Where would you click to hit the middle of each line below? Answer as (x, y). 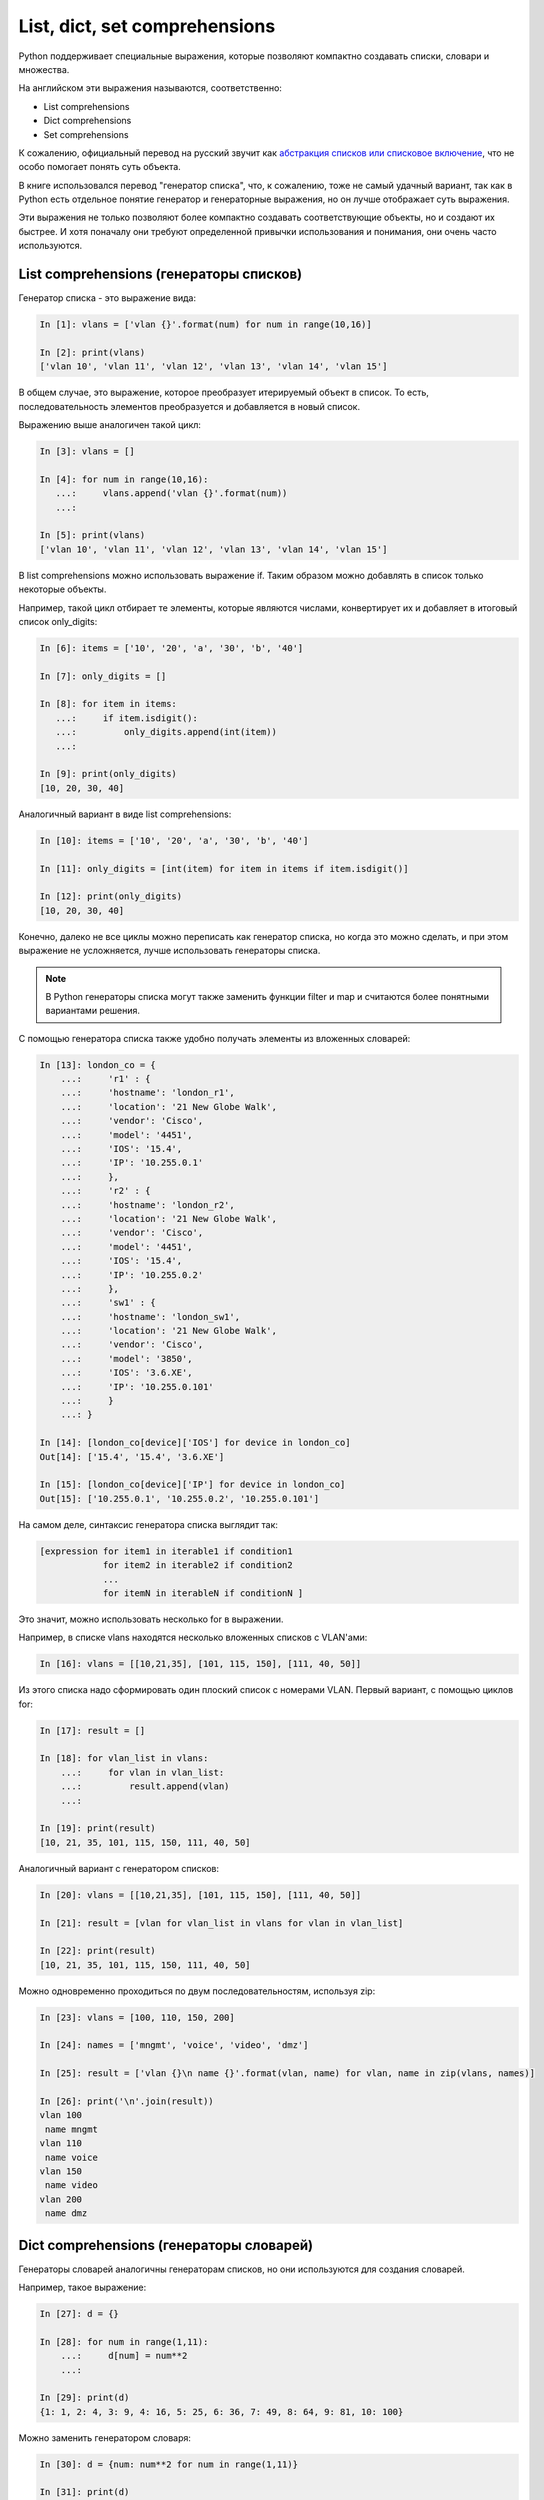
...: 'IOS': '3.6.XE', (127, 1373)
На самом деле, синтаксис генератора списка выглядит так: (148, 1524)
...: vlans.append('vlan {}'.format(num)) (171, 493)
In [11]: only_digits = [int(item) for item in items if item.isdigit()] (224, 868)
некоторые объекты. (62, 589)
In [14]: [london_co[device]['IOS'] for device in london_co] (195, 1443)
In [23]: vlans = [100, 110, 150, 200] (137, 2017)
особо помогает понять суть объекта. (100, 167)
